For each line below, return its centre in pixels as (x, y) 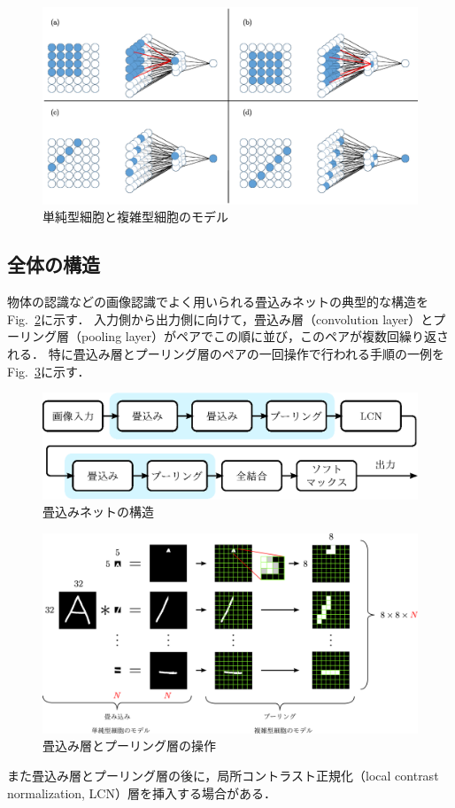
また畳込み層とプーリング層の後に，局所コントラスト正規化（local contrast (223, 776)
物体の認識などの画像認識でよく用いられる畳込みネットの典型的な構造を (218, 302)
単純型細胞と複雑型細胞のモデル (135, 217)
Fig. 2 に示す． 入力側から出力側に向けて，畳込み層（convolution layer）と (220, 319)
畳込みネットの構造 (98, 512)
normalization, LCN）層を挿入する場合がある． (142, 792)
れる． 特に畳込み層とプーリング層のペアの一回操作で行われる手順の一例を (226, 353)
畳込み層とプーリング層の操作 (129, 746)
